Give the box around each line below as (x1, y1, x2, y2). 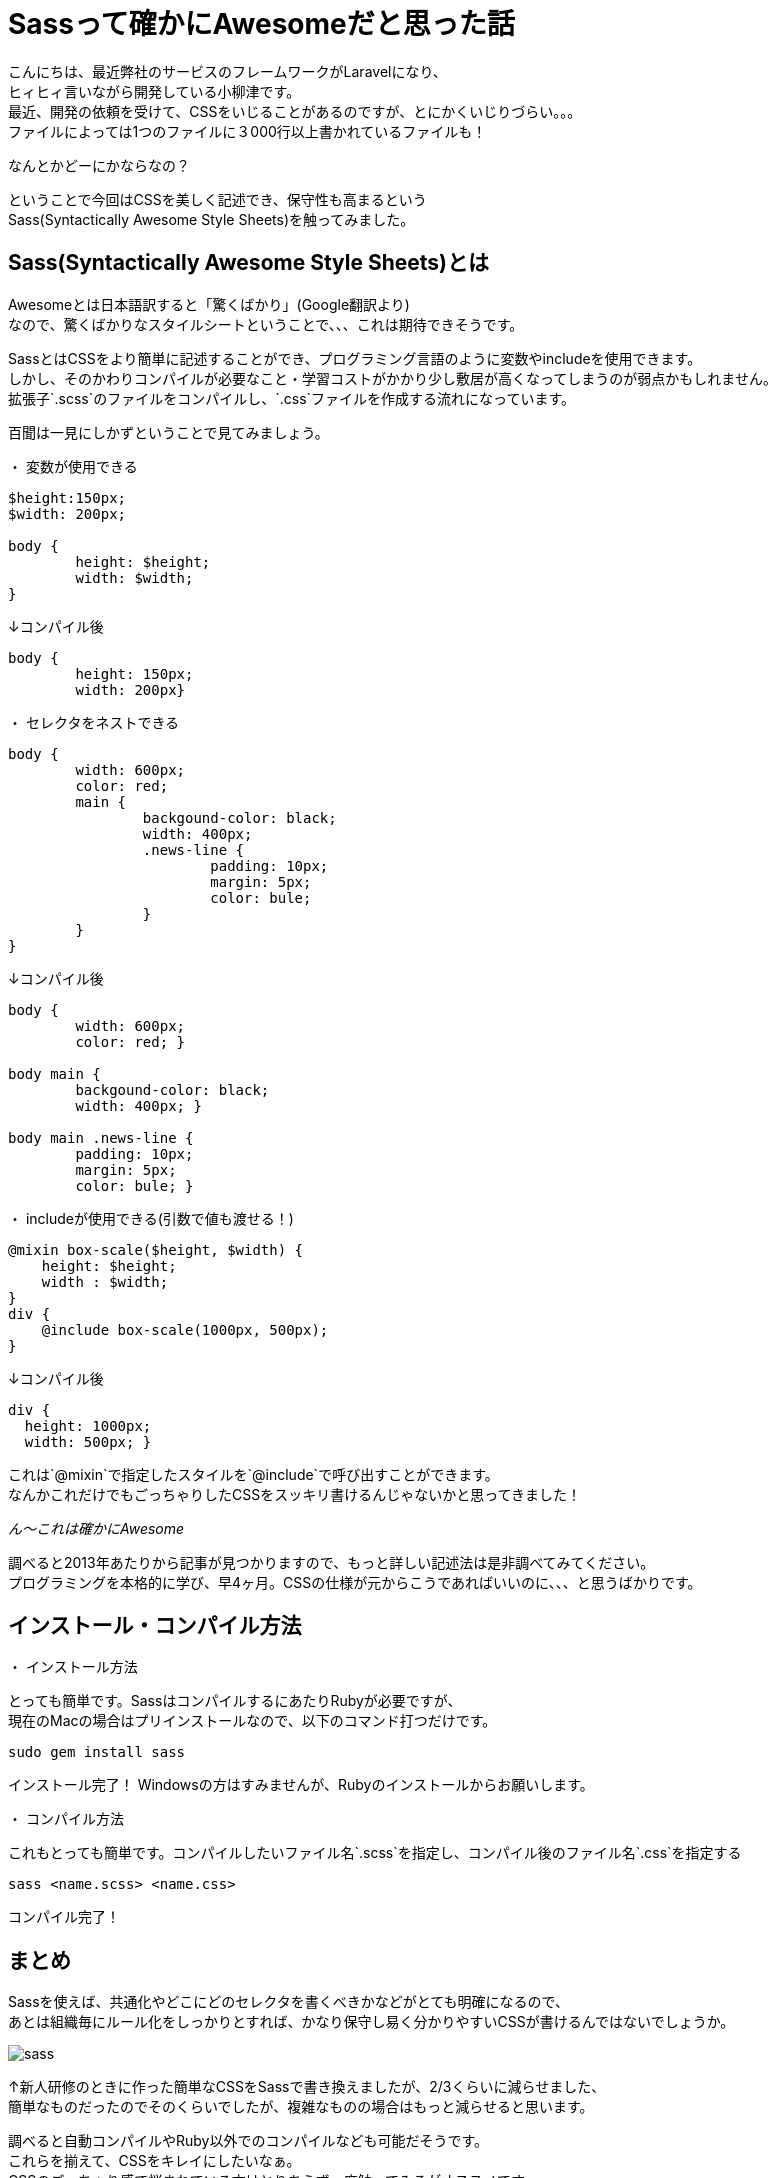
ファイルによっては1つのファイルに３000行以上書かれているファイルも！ (8, 122, 487, 140)
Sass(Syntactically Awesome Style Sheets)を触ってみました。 (8, 210, 415, 228)
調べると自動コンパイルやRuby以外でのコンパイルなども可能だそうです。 (8, 2132, 489, 2150)
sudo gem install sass (8, 1744, 186, 1761)
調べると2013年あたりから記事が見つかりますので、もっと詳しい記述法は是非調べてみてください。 (8, 1553, 655, 1571)
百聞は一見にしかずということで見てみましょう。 (8, 423, 329, 441)
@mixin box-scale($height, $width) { (8, 1241, 304, 1258)
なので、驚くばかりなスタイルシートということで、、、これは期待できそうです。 (8, 315, 524, 333)
